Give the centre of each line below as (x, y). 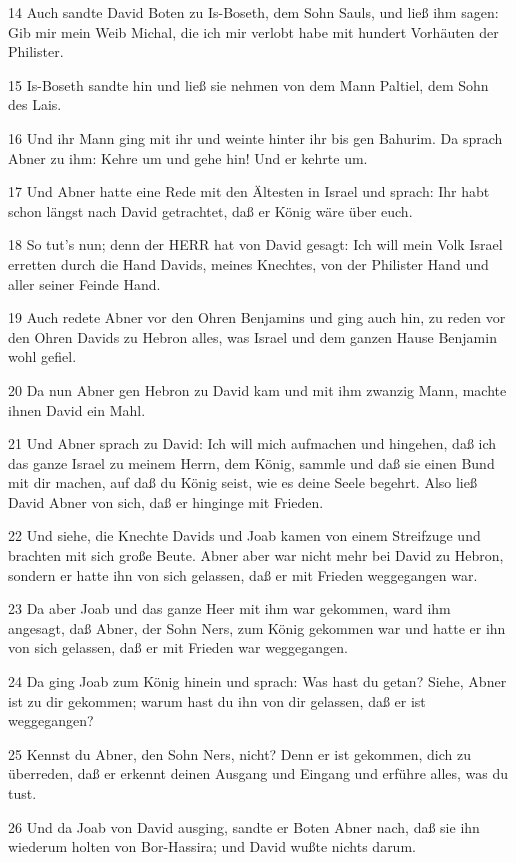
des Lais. (35, 104)
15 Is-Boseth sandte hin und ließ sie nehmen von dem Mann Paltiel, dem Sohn (248, 84)
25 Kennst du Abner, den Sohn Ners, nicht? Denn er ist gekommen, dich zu (239, 753)
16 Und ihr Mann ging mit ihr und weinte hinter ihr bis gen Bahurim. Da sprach (255, 137)
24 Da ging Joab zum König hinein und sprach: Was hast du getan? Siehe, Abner (257, 681)
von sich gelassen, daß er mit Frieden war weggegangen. (178, 647)
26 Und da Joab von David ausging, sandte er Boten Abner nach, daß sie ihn (244, 826)
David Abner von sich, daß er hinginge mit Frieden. (166, 501)
